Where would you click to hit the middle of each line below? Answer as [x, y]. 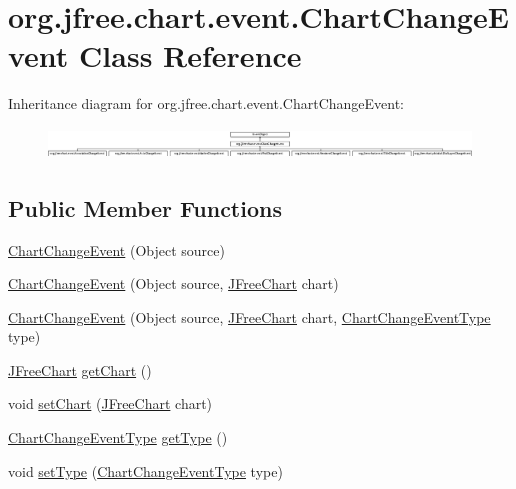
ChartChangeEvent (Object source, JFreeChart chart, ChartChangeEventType [249, 316]
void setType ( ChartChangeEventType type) [145, 470]
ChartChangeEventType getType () [118, 437]
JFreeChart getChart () [80, 369]
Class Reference [190, 55]
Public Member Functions [145, 207]
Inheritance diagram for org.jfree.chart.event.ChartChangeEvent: [206, 103]
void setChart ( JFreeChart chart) [110, 403]
